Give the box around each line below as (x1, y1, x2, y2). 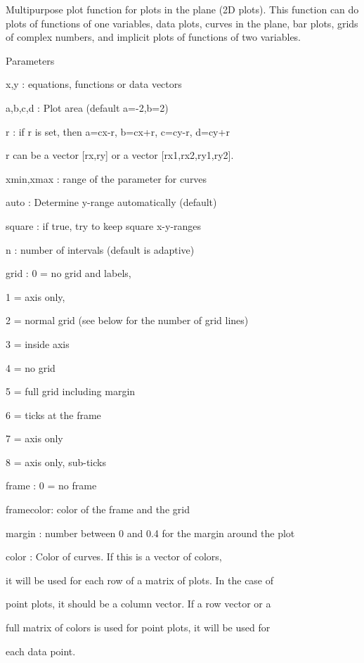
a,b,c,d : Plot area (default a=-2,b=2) (6, 100, 169, 115)
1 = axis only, (6, 289, 65, 304)
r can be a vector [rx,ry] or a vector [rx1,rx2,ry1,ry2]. (6, 148, 234, 162)
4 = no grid (6, 360, 56, 375)
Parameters (6, 53, 55, 67)
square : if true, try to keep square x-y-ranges (6, 218, 202, 233)
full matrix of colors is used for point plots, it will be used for (6, 620, 271, 635)
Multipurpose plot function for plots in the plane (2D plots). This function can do (6, 2, 359, 16)
